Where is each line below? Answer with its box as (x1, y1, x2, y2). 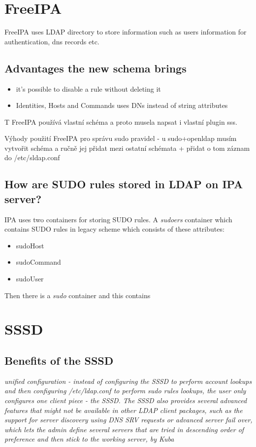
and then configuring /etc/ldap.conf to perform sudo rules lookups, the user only (4, 385, 246, 396)
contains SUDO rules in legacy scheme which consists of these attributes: (4, 224, 224, 234)
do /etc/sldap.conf (4, 152, 60, 163)
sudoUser (16, 274, 44, 284)
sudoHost (16, 240, 44, 250)
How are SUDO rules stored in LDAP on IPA (4, 176, 243, 192)
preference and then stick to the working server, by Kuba (4, 434, 174, 444)
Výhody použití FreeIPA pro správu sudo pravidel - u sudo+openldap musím (4, 133, 237, 143)
